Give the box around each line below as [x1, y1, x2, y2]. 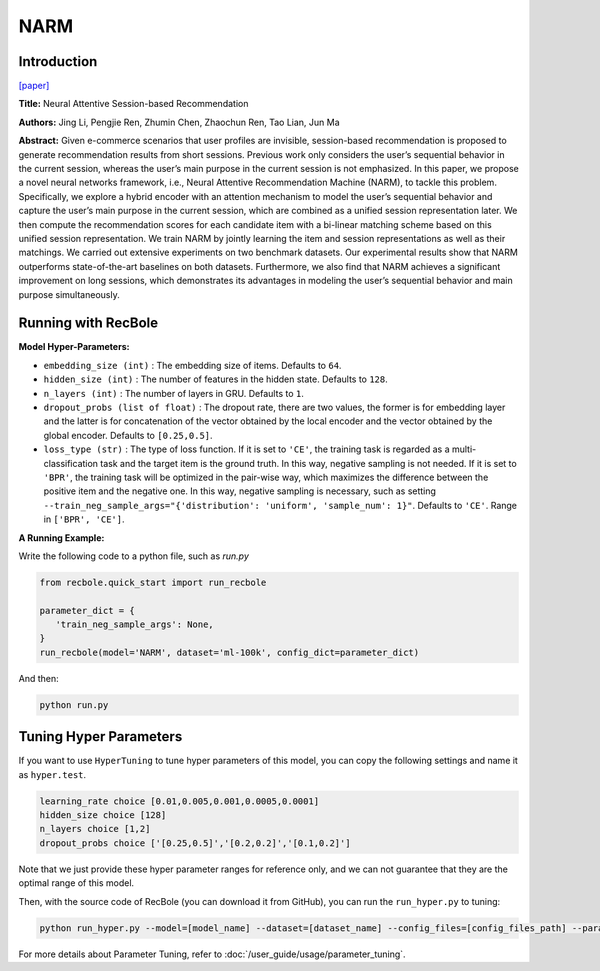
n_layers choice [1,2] [39, 823, 151, 835]
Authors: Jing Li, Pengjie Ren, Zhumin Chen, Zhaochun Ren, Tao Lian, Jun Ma [18, 116, 340, 128]
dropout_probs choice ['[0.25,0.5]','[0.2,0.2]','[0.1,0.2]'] [39, 837, 351, 849]
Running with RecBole [18, 315, 159, 332]
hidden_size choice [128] [39, 810, 167, 821]
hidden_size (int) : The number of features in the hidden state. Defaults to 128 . [43, 373, 389, 385]
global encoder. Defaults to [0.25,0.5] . [43, 429, 214, 441]
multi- [451, 443, 477, 455]
